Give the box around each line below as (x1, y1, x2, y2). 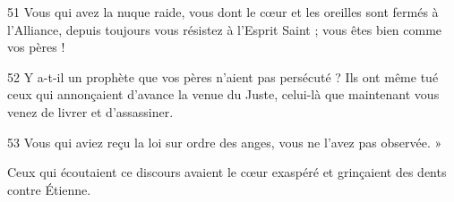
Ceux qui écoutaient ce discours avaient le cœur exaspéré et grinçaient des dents (7, 163, 447, 181)
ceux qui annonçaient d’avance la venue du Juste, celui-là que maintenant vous (7, 85, 440, 104)
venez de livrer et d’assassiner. (7, 102, 174, 121)
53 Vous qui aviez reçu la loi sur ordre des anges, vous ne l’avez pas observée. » (7, 132, 442, 151)
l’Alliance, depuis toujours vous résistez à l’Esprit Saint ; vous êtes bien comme (7, 20, 442, 38)
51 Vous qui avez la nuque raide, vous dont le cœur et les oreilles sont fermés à (7, 3, 439, 21)
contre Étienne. (7, 180, 91, 198)
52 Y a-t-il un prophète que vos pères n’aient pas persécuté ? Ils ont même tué (7, 67, 439, 86)
